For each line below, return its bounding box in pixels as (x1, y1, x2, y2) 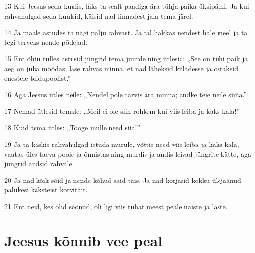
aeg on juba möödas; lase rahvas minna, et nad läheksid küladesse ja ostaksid (4, 63, 238, 73)
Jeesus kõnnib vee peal (4, 230, 163, 250)
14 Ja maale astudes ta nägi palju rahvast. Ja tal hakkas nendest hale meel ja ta (4, 27, 248, 37)
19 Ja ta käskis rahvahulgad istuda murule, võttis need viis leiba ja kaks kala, (4, 139, 239, 149)
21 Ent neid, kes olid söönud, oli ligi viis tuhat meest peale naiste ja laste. (4, 201, 228, 211)
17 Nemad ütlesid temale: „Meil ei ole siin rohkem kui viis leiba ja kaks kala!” (4, 106, 240, 116)
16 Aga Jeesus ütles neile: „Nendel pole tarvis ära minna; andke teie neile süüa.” (4, 89, 247, 100)
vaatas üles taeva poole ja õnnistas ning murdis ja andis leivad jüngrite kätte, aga (4, 148, 251, 159)
